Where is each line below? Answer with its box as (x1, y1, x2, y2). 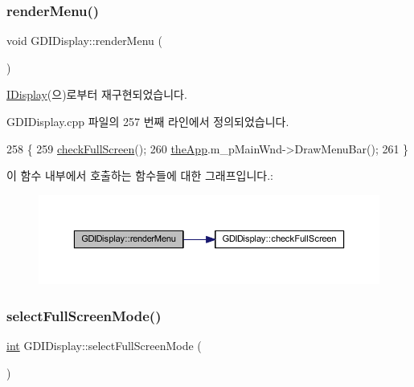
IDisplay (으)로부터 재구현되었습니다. (6, 86, 187, 103)
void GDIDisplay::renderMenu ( (6, 32, 162, 49)
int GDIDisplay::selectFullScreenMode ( (6, 336, 202, 353)
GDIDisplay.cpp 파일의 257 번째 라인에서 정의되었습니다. (6, 113, 289, 129)
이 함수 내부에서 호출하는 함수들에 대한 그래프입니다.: (6, 167, 273, 184)
